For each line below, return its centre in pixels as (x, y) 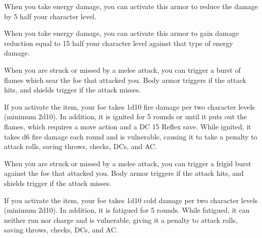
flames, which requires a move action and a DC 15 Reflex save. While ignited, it (128, 126)
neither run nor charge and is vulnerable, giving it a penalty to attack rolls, (121, 220)
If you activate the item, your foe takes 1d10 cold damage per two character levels (131, 200)
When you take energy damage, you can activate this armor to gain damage (121, 33)
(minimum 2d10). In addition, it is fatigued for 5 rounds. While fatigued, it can (127, 210)
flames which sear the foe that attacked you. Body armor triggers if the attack (125, 80)
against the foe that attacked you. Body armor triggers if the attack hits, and (124, 173)
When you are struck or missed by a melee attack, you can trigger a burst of (122, 69)
